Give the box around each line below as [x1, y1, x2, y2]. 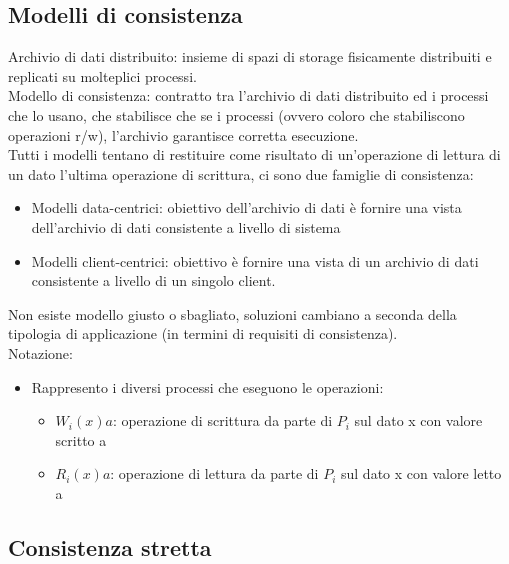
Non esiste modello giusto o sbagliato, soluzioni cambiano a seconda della [8, 303, 457, 324]
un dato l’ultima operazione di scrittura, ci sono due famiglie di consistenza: [8, 163, 474, 184]
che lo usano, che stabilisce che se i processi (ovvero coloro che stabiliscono [8, 104, 465, 125]
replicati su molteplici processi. [8, 65, 197, 86]
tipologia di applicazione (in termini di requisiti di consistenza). [8, 323, 398, 344]
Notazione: [8, 342, 73, 363]
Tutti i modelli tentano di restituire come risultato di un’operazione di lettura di [8, 144, 501, 165]
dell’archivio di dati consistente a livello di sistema [31, 216, 341, 237]
